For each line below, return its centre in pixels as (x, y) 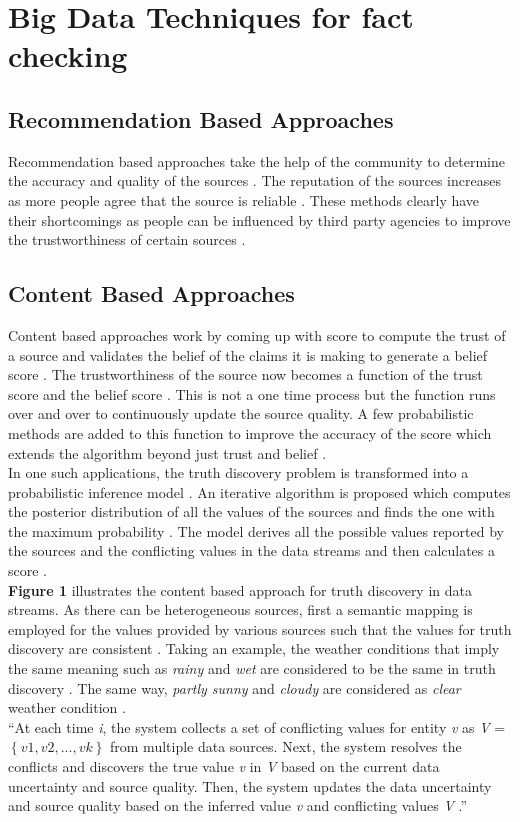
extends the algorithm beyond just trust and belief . (167, 452)
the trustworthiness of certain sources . (127, 239)
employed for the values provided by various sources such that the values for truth (260, 628)
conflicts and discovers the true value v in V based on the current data (224, 766)
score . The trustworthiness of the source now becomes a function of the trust (245, 374)
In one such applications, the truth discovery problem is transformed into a (238, 472)
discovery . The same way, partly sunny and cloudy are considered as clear (234, 687)
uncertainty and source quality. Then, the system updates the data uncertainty (250, 785)
